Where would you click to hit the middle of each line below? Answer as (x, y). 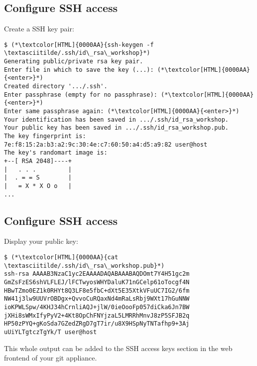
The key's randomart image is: (56, 153)
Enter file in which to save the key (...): (79, 70)
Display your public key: (41, 241)
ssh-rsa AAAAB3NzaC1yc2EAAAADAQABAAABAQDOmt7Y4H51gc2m (97, 274)
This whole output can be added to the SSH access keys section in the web (118, 348)
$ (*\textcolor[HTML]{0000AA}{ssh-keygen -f (79, 45)
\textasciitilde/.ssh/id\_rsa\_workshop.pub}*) (84, 266)
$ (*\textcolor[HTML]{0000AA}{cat (61, 258)
